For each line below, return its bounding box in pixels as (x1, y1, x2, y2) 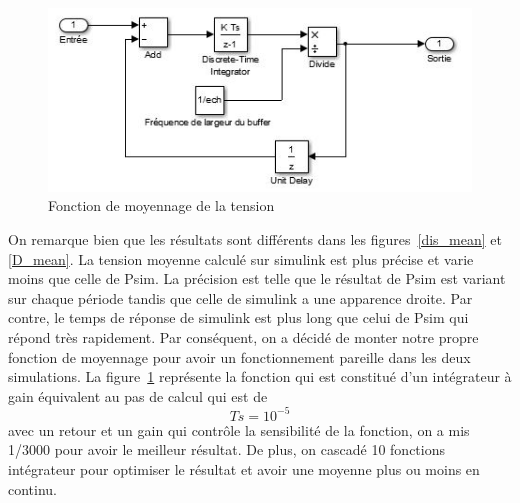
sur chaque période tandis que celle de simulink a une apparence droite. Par (8, 287, 473, 308)
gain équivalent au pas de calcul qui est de (8, 385, 268, 406)
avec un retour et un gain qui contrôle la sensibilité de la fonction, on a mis (8, 419, 470, 440)
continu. (8, 478, 58, 499)
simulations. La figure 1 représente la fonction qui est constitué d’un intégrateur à (8, 366, 512, 387)
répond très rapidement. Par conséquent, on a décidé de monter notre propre (8, 327, 479, 347)
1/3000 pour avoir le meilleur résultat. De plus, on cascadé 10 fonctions (8, 439, 445, 460)
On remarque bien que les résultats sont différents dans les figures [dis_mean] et (8, 229, 502, 250)
